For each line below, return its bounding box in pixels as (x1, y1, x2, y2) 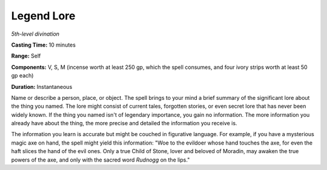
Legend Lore (11, 9, 76, 22)
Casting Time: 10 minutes (11, 41, 76, 48)
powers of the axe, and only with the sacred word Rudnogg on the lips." (11, 156, 190, 163)
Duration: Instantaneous (11, 83, 73, 90)
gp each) (11, 72, 34, 79)
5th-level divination (11, 30, 60, 38)
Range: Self (11, 52, 41, 60)
